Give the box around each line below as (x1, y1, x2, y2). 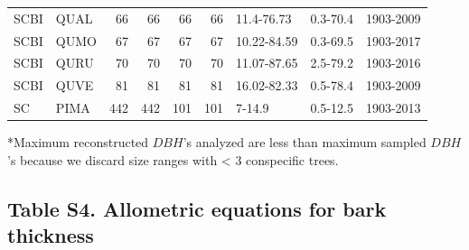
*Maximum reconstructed (7, 133, 149, 152)
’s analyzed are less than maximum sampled (183, 133, 427, 152)
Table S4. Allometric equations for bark (7, 194, 387, 222)
